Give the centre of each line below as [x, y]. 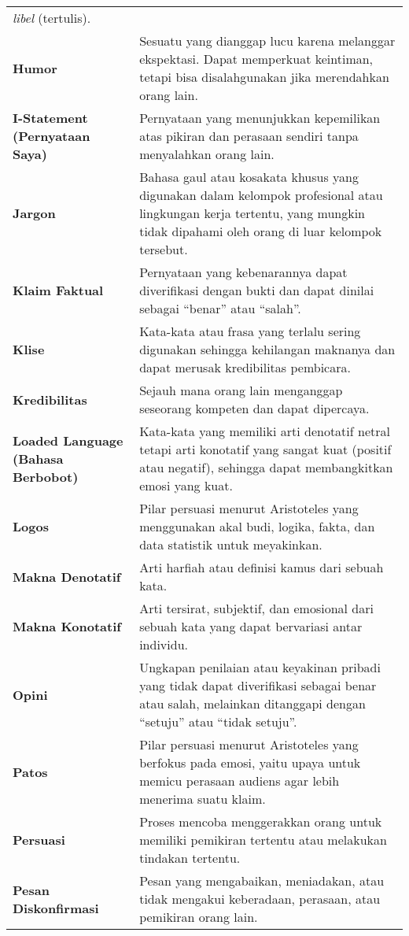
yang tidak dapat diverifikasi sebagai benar [258, 685]
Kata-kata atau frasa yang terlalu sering [250, 331]
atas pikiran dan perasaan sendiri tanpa [249, 136]
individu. [164, 644]
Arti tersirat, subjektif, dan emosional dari [256, 608]
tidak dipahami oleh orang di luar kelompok [261, 231]
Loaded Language [68, 440]
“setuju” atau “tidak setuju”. [218, 721]
